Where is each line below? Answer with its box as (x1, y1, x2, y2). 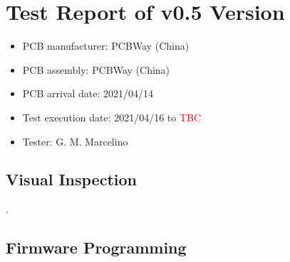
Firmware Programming (6, 236, 187, 258)
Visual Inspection (6, 168, 137, 190)
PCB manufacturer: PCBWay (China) (22, 38, 190, 53)
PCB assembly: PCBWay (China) (22, 62, 170, 77)
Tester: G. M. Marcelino (22, 133, 128, 148)
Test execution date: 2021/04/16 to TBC (22, 109, 202, 124)
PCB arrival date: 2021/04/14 (22, 86, 154, 101)
